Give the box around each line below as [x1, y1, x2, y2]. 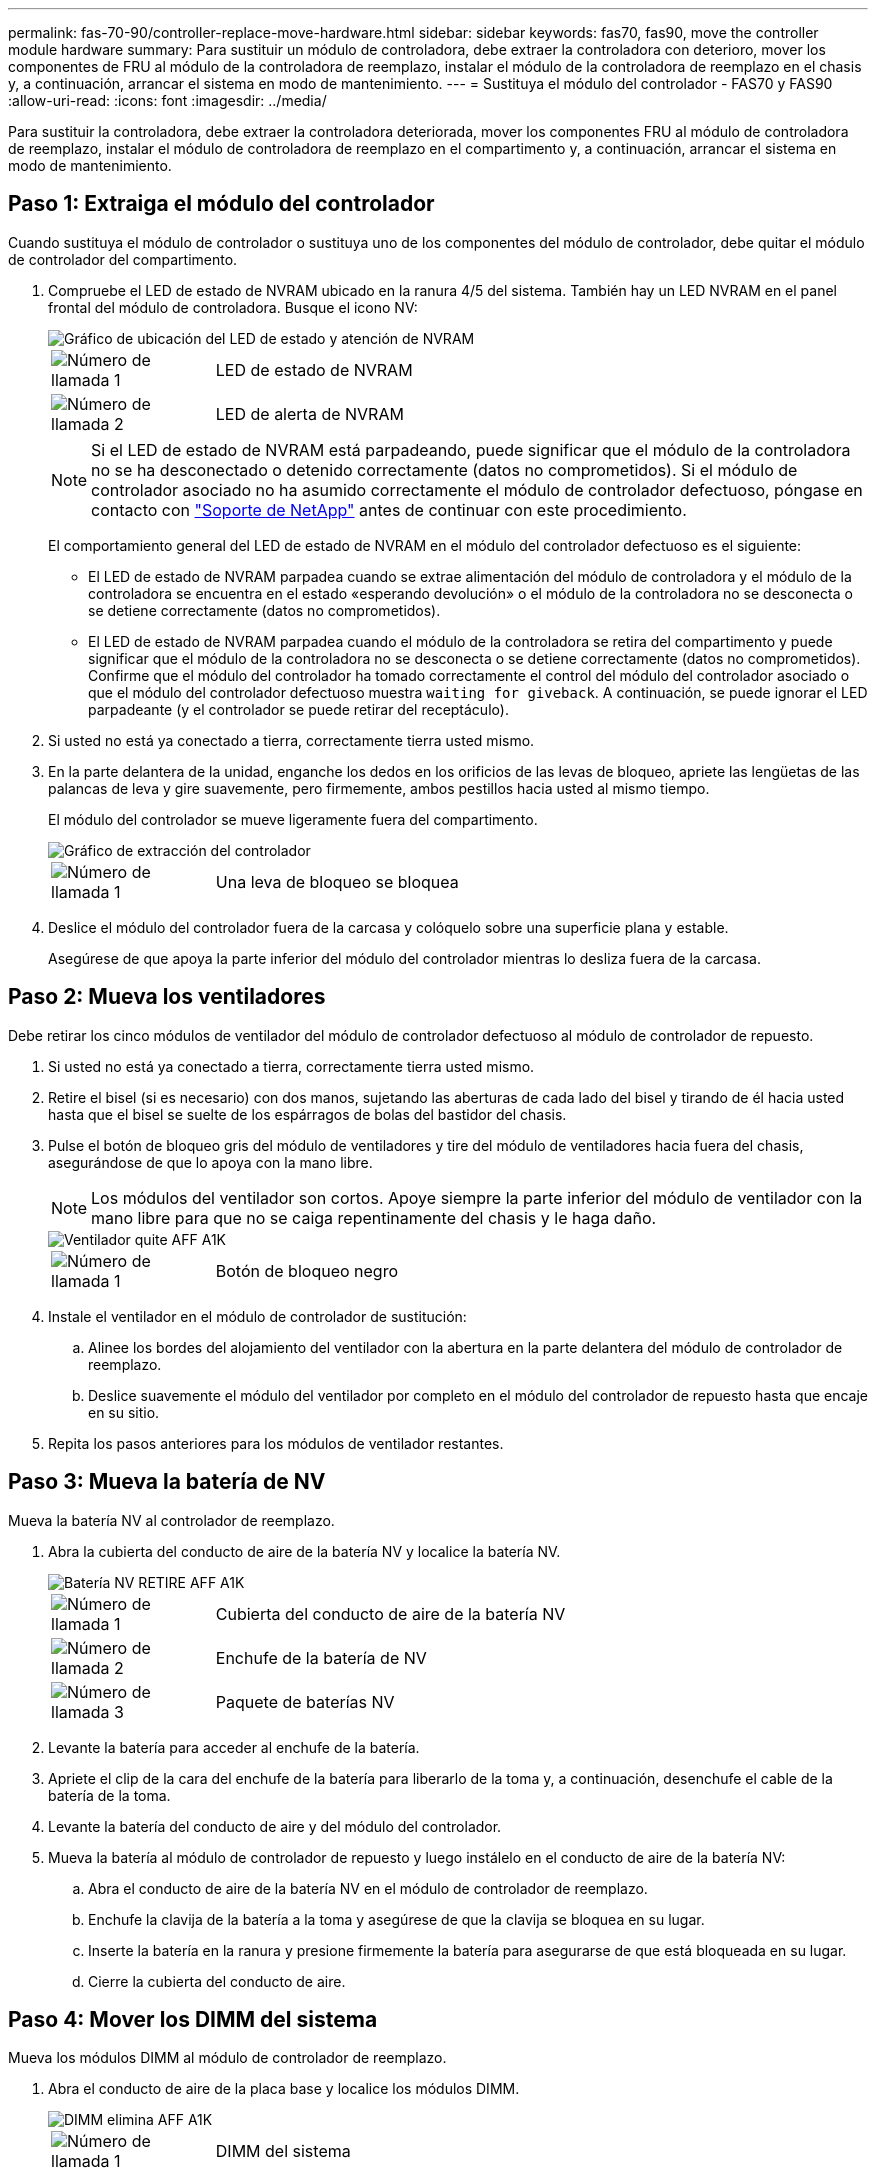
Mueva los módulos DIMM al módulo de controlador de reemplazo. [8, 2049, 447, 2067]
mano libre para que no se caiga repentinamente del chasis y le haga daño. [91, 1207, 657, 1228]
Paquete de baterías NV [215, 1691, 395, 1712]
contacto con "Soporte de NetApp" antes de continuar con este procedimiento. [91, 499, 687, 520]
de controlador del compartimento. [8, 250, 238, 268]
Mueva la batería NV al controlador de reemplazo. [8, 1511, 335, 1529]
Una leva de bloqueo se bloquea [215, 871, 459, 892]
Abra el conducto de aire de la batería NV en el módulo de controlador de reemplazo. [88, 1879, 648, 1897]
